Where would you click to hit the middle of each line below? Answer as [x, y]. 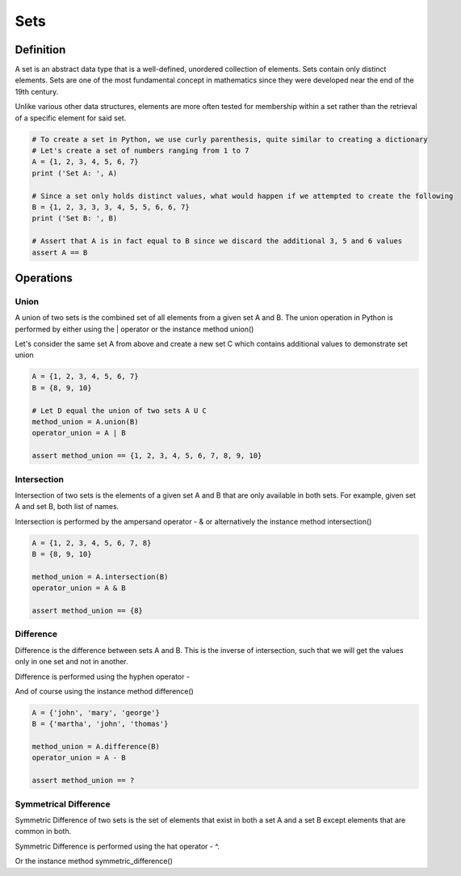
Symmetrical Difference [63, 804]
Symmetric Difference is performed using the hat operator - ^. [117, 846]
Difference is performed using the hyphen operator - [102, 676]
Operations [44, 278]
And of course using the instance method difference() [104, 691]
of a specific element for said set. [71, 118]
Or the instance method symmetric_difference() [94, 861]
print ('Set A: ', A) [75, 173]
